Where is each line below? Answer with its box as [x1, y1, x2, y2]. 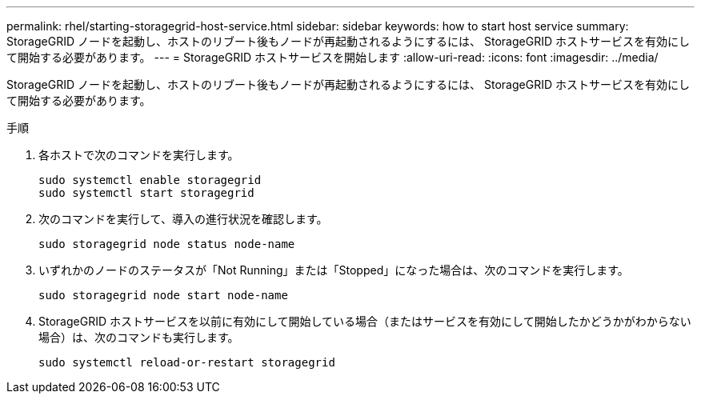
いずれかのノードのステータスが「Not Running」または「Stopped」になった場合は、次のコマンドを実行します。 [38, 263, 629, 277]
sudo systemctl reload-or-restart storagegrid [38, 356, 335, 369]
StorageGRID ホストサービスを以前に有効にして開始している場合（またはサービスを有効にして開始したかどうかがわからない [38, 314, 691, 328]
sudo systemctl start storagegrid [38, 186, 254, 199]
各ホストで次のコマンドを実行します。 [38, 148, 239, 162]
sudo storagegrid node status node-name [38, 238, 295, 250]
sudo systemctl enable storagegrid [38, 174, 262, 186]
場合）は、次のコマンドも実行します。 [38, 330, 239, 344]
